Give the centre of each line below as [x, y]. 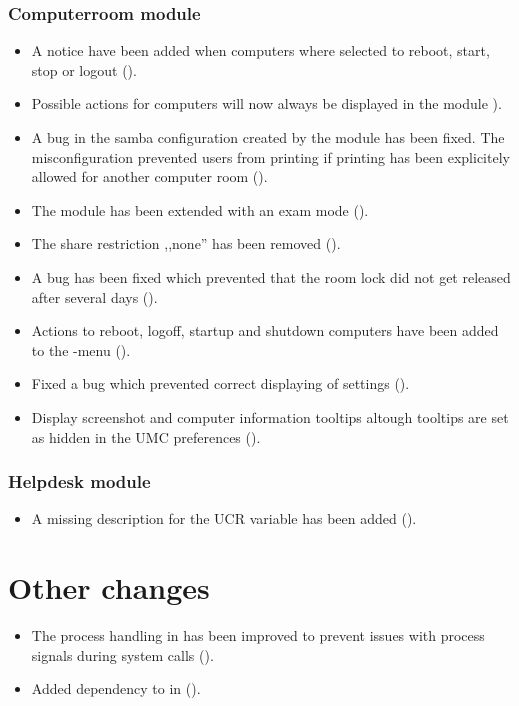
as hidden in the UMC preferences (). [146, 436]
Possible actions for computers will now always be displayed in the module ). [266, 103]
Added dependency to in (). [116, 688]
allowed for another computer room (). [149, 176]
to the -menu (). [81, 349]
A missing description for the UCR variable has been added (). [224, 518]
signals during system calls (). [122, 654]
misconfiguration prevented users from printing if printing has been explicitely [270, 156]
